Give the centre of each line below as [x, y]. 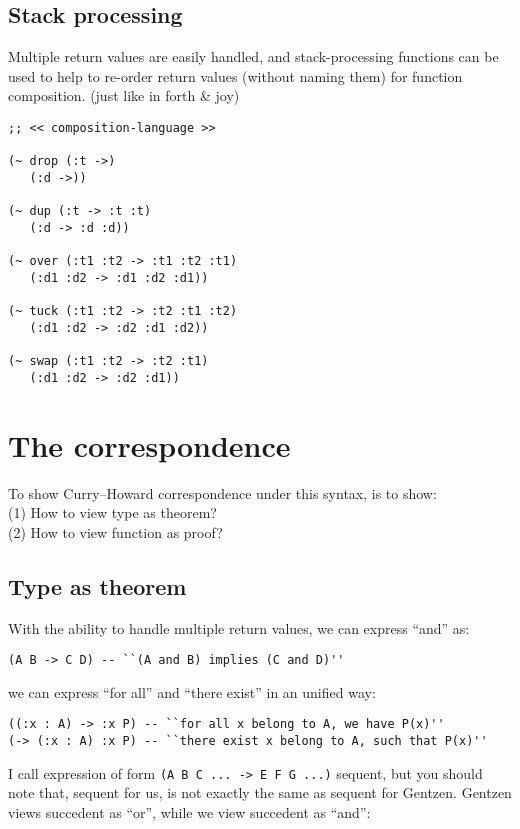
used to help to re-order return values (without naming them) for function [235, 75]
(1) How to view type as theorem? [112, 512]
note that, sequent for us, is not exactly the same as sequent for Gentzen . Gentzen [260, 792]
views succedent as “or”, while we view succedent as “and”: [189, 812]
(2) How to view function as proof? [115, 531]
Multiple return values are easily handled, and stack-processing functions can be [253, 56]
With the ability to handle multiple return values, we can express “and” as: [239, 627]
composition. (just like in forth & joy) [124, 95]
